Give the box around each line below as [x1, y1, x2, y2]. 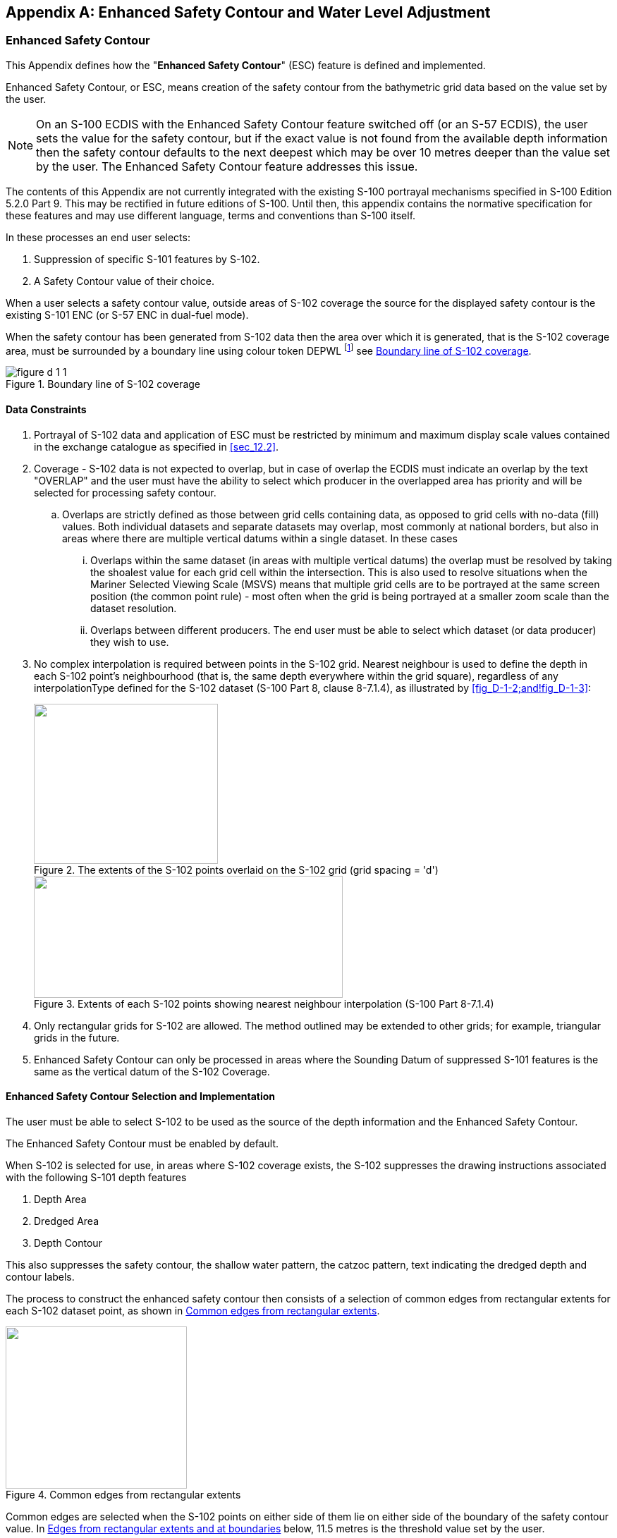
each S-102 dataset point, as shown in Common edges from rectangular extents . [6, 1304, 380, 1317]
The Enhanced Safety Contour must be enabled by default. [6, 1137, 279, 1149]
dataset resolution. [90, 602, 177, 614]
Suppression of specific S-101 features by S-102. [34, 252, 260, 265]
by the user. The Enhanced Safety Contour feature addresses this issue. [36, 159, 418, 173]
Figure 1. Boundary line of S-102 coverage [6, 378, 201, 391]
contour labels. [6, 1270, 75, 1283]
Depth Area [34, 1192, 87, 1205]
